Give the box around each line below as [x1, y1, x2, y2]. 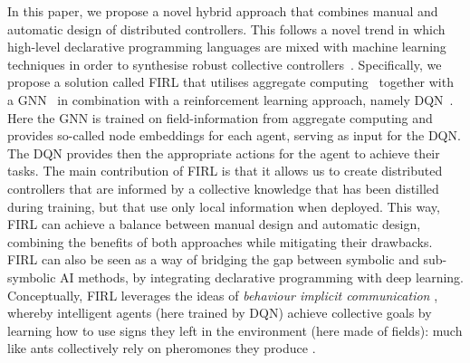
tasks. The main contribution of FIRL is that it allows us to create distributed [7, 161, 443, 180]
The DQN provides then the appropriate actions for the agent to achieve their [7, 143, 440, 162]
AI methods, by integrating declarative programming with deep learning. [60, 267, 464, 286]
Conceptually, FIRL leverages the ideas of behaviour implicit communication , [7, 285, 438, 304]
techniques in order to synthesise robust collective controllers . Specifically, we [7, 54, 442, 73]
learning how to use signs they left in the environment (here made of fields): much [7, 320, 463, 339]
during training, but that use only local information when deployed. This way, [7, 196, 440, 215]
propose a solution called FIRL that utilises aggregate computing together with [7, 72, 454, 91]
